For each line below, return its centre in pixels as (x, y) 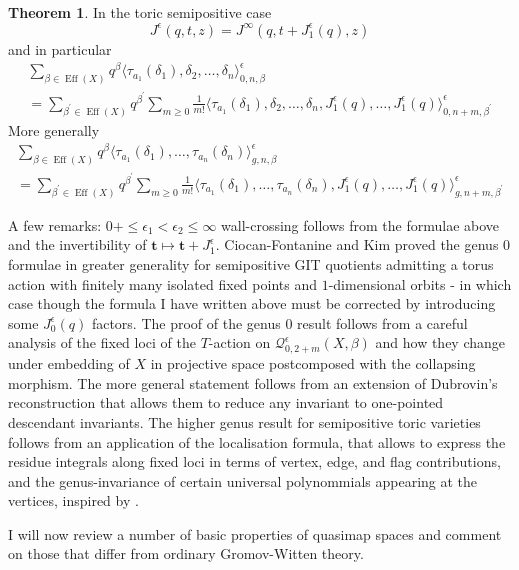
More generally (54, 129)
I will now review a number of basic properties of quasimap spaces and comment (255, 533)
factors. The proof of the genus (186, 322)
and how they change (440, 342)
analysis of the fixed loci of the (102, 342)
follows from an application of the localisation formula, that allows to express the (257, 441)
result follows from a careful (382, 322)
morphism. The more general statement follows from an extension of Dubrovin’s (253, 382)
